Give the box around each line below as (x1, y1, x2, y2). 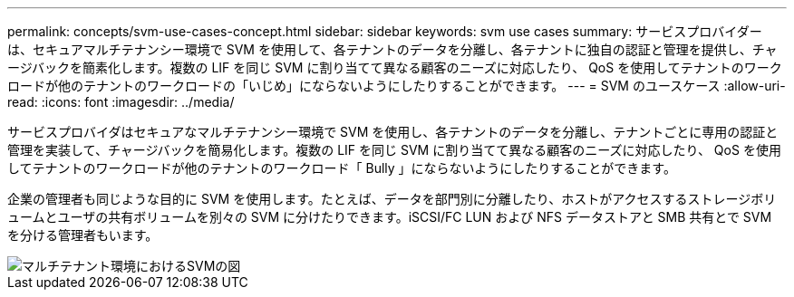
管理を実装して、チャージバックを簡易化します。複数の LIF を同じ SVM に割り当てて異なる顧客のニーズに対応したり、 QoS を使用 (7, 142, 781, 158)
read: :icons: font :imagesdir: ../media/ (7, 94, 235, 110)
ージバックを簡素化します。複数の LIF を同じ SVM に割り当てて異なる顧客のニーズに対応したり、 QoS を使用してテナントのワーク (7, 60, 782, 75)
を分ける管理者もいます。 (7, 227, 159, 243)
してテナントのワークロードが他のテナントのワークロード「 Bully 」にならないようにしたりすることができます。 (7, 160, 676, 176)
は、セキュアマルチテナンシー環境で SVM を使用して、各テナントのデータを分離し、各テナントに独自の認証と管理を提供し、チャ (7, 42, 778, 57)
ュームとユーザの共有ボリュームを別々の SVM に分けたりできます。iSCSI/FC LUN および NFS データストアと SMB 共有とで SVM (7, 209, 772, 225)
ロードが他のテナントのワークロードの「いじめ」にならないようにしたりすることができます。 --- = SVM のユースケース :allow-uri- (7, 78, 786, 93)
